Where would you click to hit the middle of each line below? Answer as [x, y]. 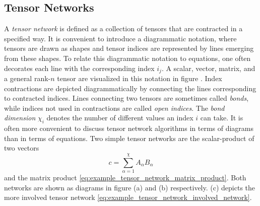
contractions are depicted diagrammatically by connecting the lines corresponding [130, 88]
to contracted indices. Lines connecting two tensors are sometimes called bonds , [126, 98]
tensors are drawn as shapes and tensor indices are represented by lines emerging [129, 48]
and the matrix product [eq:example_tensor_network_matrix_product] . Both [125, 178]
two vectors [22, 148]
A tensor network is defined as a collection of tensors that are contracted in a [123, 28]
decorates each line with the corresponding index [79, 68]
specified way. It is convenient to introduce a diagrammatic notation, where [120, 38]
